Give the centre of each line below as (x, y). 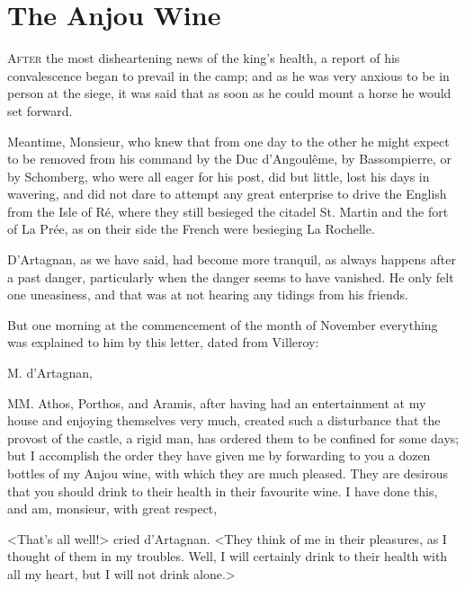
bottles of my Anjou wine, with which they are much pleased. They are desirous (228, 473)
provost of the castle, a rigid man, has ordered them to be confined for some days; (233, 437)
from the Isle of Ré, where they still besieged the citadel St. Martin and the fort (228, 211)
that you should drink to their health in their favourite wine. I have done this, (223, 491)
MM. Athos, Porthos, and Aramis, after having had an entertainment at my (217, 402)
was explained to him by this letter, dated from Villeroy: (163, 342)
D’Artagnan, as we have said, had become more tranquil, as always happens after (232, 259)
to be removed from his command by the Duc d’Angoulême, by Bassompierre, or (229, 159)
